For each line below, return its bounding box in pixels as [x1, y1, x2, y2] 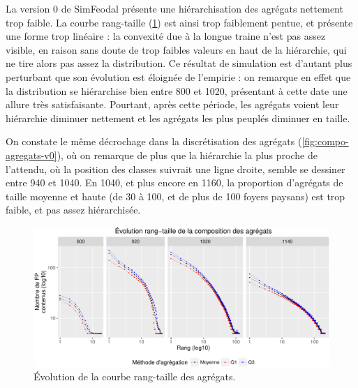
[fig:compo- [301, 134, 349, 149]
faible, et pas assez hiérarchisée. [6, 202, 141, 217]
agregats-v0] [6, 147, 57, 162]
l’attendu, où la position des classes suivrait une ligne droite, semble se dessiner [6, 161, 345, 176]
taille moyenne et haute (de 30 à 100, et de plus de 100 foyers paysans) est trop [6, 188, 345, 203]
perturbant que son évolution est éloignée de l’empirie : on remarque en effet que [6, 69, 351, 84]
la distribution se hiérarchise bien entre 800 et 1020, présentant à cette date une [6, 83, 348, 98]
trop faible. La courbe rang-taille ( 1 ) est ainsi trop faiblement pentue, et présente [6, 15, 353, 29]
